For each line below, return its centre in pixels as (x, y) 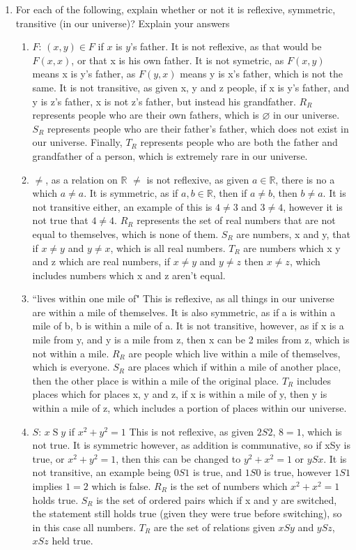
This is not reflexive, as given (192, 431)
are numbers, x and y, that (293, 233)
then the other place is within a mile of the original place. (156, 380)
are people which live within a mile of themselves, (234, 353)
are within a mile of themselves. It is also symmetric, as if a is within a (184, 312)
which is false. (121, 486)
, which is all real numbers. (168, 247)
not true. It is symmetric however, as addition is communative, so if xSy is (191, 445)
